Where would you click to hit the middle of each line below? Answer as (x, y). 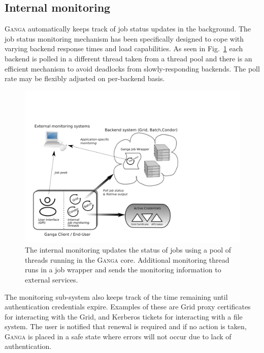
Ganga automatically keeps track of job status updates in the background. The (128, 29)
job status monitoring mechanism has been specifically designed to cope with (124, 38)
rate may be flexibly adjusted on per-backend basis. (85, 78)
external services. (52, 279)
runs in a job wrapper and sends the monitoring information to (123, 270)
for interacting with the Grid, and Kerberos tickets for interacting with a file (124, 316)
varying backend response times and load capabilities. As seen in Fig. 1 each (124, 48)
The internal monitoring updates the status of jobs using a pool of (128, 250)
